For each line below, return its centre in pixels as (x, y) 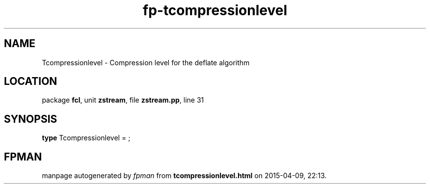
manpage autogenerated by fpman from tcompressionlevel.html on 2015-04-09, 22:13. (184, 176)
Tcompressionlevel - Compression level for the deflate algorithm (146, 62)
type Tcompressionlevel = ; (86, 138)
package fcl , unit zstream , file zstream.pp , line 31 (123, 100)
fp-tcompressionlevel (215, 10)
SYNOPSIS (31, 119)
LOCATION (31, 81)
